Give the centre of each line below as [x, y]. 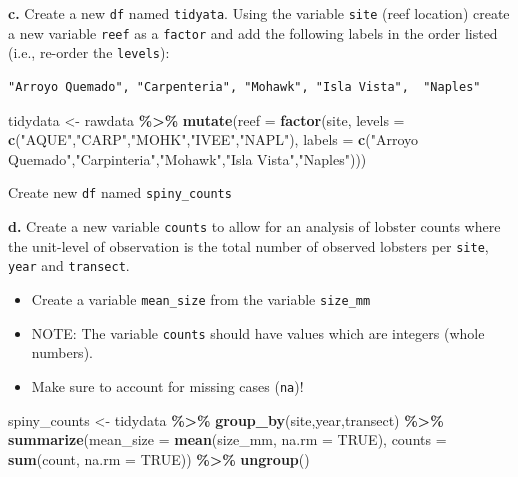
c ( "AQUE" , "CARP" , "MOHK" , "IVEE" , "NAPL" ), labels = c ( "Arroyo [213, 139]
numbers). [62, 352]
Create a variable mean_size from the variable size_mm [201, 298]
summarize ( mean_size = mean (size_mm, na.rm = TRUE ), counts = [227, 439]
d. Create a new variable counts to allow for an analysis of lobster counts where [254, 226]
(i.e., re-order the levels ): [89, 52]
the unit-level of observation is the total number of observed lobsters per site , [248, 245]
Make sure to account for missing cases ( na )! [167, 385]
